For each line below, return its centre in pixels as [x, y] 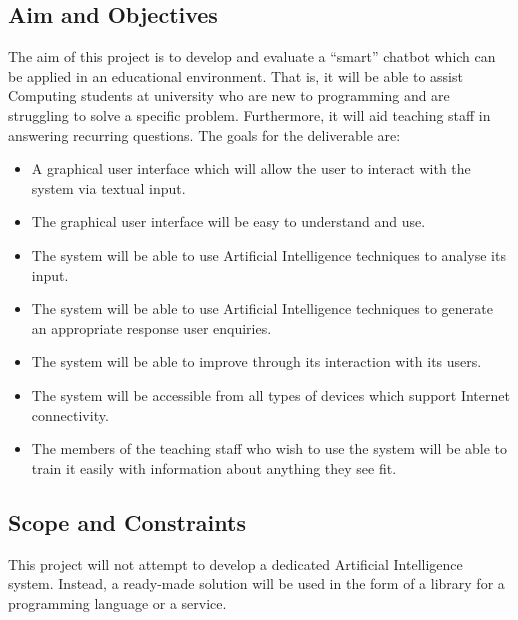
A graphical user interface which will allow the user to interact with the [251, 168]
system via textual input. [108, 187]
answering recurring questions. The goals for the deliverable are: [204, 134]
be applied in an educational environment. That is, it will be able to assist [235, 75]
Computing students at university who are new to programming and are [229, 95]
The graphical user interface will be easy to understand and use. [228, 221]
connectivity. [70, 414]
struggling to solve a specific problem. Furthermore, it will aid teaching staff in [249, 114]
